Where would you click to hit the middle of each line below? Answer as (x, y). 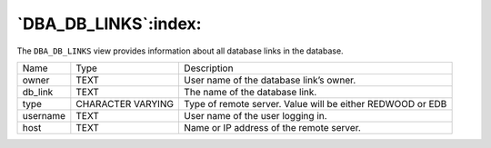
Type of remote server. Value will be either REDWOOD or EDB (315, 104)
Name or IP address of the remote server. (272, 127)
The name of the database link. (250, 92)
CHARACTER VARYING (125, 104)
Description (208, 68)
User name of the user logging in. (255, 115)
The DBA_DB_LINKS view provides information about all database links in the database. (180, 51)
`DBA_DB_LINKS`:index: (109, 24)
